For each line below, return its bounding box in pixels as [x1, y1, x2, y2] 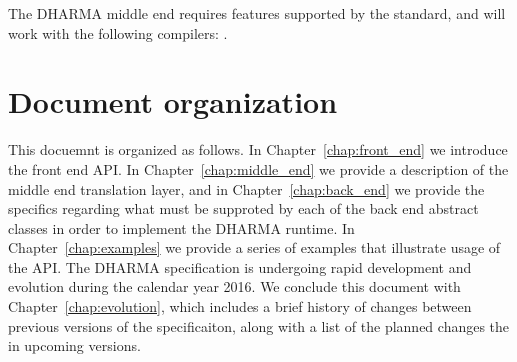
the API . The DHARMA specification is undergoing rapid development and [8, 256, 472, 277]
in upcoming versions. [8, 335, 141, 356]
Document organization [8, 81, 338, 122]
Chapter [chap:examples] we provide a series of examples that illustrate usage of [8, 237, 501, 258]
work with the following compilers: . [8, 22, 228, 43]
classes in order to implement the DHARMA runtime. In [8, 217, 355, 238]
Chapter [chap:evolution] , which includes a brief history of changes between [8, 296, 472, 317]
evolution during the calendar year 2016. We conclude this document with [8, 276, 461, 297]
